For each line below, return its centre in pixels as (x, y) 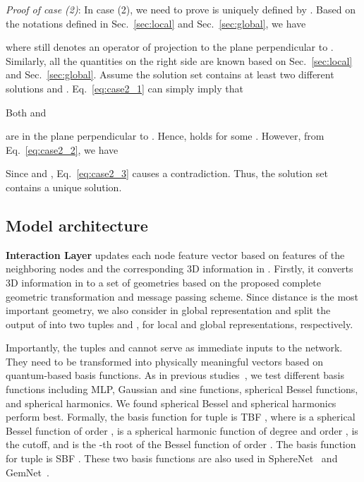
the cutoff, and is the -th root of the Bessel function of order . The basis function (181, 444)
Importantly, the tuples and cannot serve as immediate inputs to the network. (174, 348)
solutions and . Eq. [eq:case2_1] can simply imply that (125, 88)
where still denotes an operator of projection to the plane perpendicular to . (170, 47)
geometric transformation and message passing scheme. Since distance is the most (182, 296)
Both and (26, 112)
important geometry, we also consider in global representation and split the (168, 310)
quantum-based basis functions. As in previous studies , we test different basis (175, 375)
